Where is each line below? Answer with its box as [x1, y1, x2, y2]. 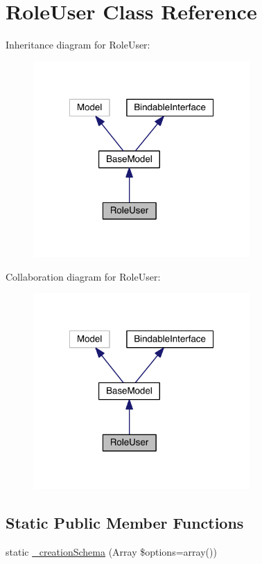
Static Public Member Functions [6, 512, 244, 534]
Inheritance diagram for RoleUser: [6, 37, 150, 52]
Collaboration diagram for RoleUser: [6, 269, 161, 283]
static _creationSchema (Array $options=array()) [6, 544, 217, 558]
